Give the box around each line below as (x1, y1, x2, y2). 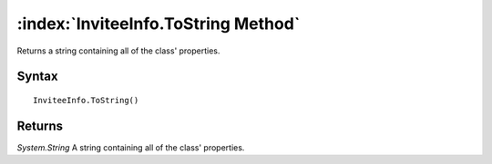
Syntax (16, 69, 58, 84)
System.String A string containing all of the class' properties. (16, 141, 245, 153)
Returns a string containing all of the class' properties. (16, 45, 220, 56)
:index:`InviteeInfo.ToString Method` (16, 14, 301, 34)
